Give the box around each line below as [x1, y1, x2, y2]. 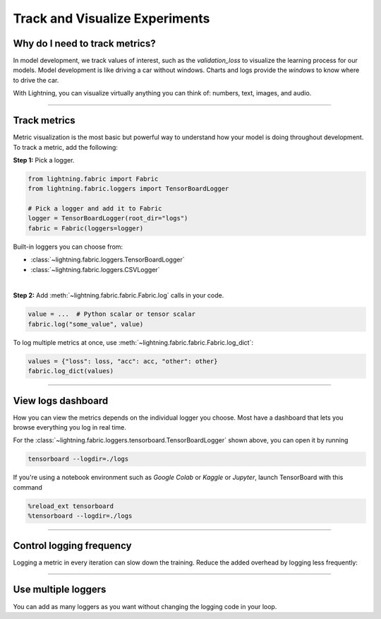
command [13, 483, 42, 491]
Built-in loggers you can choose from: [13, 242, 123, 251]
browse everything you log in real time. [13, 423, 127, 432]
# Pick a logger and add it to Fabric [28, 205, 162, 213]
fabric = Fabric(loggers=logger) [28, 224, 144, 232]
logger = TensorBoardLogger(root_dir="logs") [28, 214, 188, 223]
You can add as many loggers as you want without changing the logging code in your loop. [13, 602, 277, 611]
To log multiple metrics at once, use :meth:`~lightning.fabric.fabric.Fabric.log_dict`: [13, 338, 254, 346]
